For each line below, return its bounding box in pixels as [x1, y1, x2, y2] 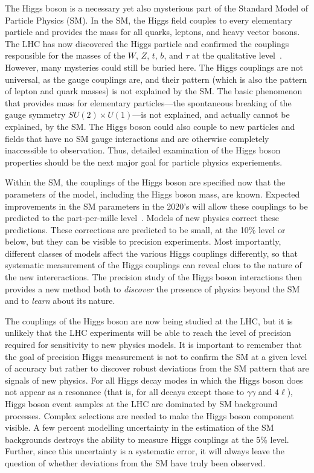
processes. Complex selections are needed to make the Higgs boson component [5, 409, 294, 422]
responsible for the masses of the [5, 49, 126, 62]
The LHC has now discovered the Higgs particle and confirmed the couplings [5, 37, 289, 50]
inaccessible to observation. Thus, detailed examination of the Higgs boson [5, 144, 281, 156]
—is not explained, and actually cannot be [132, 108, 290, 121]
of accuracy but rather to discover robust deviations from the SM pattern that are [5, 362, 309, 375]
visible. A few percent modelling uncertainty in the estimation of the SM [5, 421, 274, 434]
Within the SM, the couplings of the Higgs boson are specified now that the [5, 176, 286, 188]
